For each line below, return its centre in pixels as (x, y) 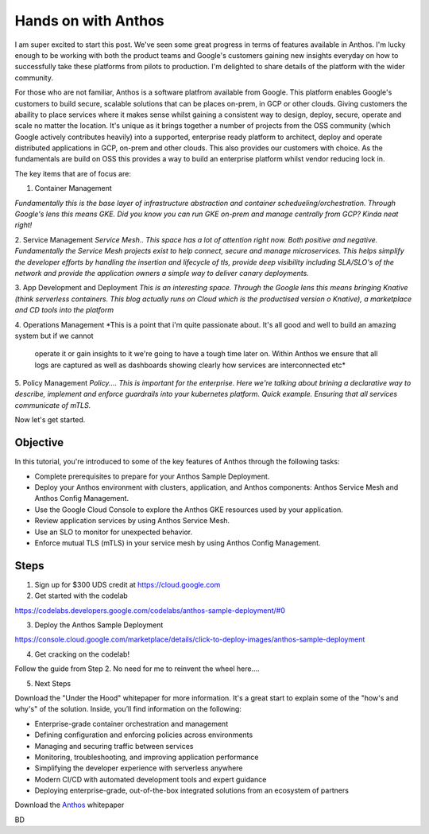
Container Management (73, 188)
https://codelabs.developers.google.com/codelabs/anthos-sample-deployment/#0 (150, 610)
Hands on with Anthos (89, 21)
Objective (39, 442)
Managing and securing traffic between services (114, 746)
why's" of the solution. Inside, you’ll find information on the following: (128, 709)
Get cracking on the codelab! (82, 654)
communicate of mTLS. (53, 405)
